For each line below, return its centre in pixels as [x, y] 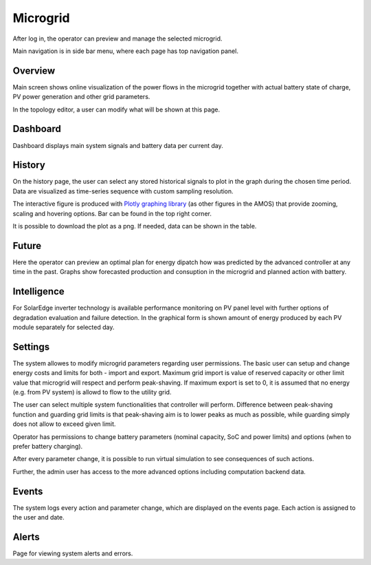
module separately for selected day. [64, 327]
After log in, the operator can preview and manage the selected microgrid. [117, 39]
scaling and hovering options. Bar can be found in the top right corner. [112, 213]
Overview [34, 71]
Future [27, 245]
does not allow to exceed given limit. [64, 424]
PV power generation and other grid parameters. [81, 97]
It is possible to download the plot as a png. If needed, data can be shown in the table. [135, 226]
